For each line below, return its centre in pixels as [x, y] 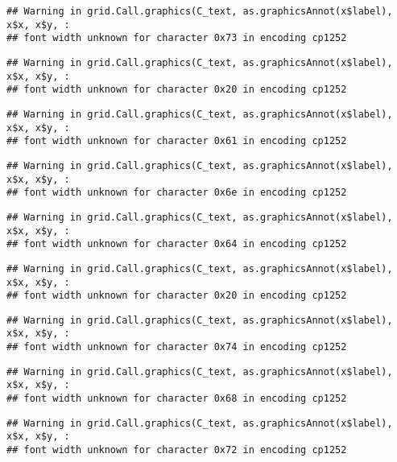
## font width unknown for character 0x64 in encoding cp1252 [177, 244]
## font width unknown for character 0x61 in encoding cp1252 [177, 141]
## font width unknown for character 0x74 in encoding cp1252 [177, 347]
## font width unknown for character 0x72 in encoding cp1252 [177, 450]
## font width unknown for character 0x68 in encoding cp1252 [177, 399]
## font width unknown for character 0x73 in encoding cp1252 [177, 38]
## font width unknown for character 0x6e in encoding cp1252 [177, 193]
